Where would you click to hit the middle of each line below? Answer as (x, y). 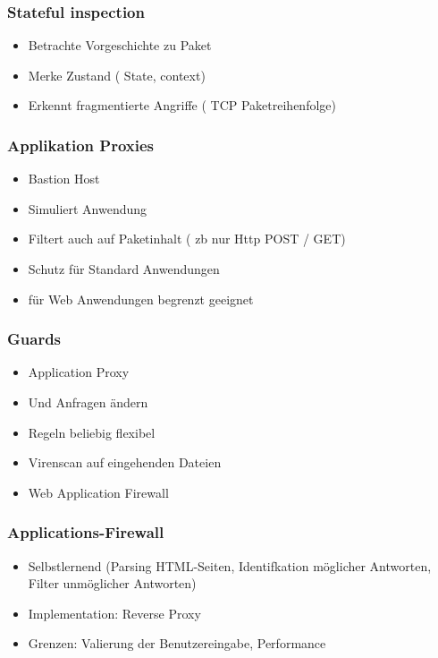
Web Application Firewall (98, 492)
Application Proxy (79, 372)
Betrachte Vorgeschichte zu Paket (120, 45)
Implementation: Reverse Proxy (114, 613)
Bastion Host (64, 179)
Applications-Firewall (86, 532)
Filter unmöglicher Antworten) (112, 583)
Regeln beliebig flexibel (92, 432)
